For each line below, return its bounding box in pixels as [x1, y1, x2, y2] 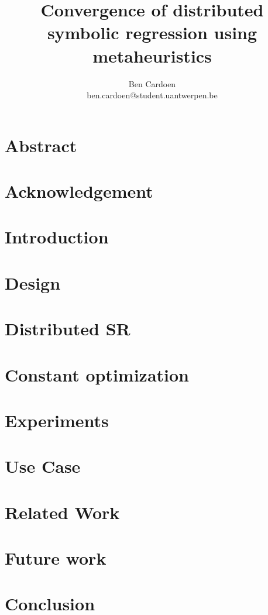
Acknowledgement [5, 179, 153, 203]
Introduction [5, 225, 109, 249]
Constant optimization [5, 362, 189, 386]
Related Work [5, 500, 120, 524]
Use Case [5, 454, 81, 478]
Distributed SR [5, 317, 130, 341]
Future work [5, 546, 106, 570]
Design [5, 270, 61, 294]
